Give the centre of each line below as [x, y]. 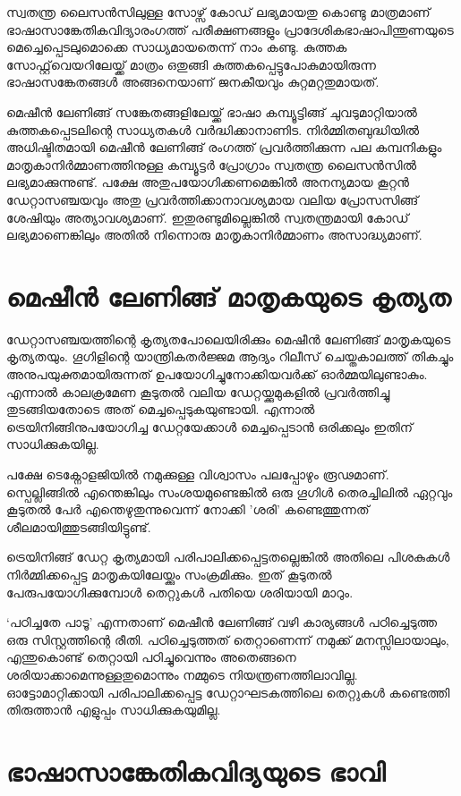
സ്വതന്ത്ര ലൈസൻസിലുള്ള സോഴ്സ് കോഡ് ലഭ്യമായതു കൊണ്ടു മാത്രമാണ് [218, 12]
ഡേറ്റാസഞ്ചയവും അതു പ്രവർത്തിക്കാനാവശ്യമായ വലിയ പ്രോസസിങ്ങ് [213, 199]
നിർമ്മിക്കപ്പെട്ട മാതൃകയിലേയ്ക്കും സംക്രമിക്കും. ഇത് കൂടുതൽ [169, 574]
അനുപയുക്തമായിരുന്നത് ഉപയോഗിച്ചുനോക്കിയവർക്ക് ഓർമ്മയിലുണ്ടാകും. [217, 374]
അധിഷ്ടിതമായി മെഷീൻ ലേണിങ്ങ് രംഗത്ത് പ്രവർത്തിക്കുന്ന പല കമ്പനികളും [224, 147]
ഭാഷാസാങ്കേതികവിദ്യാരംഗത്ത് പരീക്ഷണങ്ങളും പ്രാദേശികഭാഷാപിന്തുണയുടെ [230, 29]
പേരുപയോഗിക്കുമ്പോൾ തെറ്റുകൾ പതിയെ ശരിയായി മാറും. [180, 592]
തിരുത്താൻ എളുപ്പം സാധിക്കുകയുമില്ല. [114, 710]
